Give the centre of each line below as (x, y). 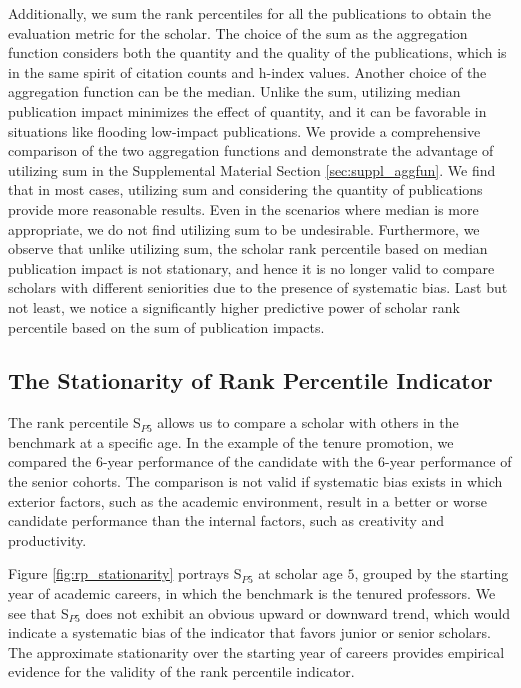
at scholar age (300, 573)
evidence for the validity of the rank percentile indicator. (181, 671)
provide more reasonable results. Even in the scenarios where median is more (243, 208)
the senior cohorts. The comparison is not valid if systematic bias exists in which (255, 481)
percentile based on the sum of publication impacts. (166, 326)
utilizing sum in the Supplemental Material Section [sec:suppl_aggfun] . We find (252, 169)
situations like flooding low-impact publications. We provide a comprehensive (244, 130)
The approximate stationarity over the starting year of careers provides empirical (256, 651)
